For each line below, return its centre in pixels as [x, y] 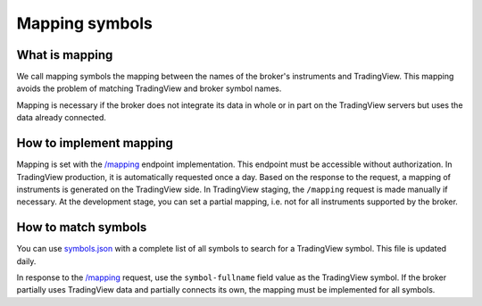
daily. [26, 261]
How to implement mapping [95, 143]
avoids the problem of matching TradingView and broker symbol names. [149, 88]
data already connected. [62, 118]
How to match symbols [82, 227]
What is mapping [65, 55]
